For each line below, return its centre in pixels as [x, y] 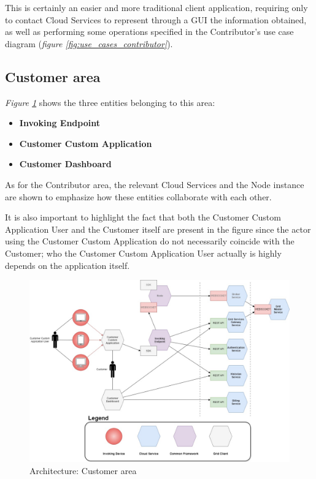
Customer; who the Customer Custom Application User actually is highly [143, 253]
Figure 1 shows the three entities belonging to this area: [110, 102]
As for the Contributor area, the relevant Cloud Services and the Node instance [155, 184]
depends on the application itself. [67, 265]
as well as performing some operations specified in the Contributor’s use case [149, 32]
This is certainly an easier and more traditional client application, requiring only [156, 7]
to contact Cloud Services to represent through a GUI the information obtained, [156, 19]
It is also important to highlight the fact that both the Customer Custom [143, 217]
